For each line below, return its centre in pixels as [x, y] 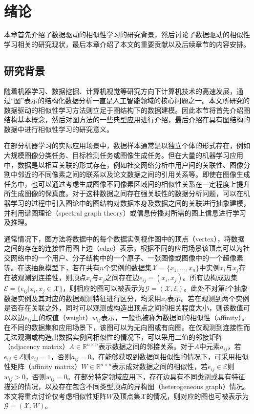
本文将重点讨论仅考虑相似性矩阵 [55, 396]
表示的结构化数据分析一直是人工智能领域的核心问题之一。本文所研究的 [137, 100]
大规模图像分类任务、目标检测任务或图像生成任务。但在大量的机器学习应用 [124, 155]
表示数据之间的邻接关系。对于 [146, 346]
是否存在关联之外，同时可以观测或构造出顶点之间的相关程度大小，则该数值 [124, 308]
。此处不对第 [204, 288]
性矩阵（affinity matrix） [43, 366]
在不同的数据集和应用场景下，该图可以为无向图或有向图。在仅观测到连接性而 [127, 327]
